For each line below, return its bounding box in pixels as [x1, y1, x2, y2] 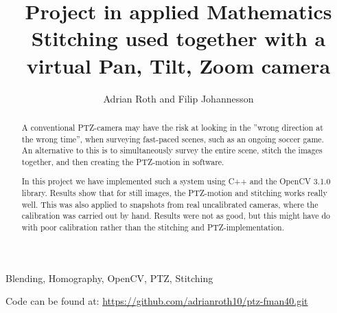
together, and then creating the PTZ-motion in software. [21, 155, 224, 167]
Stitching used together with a [31, 24, 326, 52]
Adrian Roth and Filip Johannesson [103, 91, 254, 105]
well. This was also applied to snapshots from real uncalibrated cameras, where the [21, 198, 318, 210]
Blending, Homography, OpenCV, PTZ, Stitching [5, 270, 213, 285]
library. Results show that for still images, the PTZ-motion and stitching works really [21, 187, 327, 199]
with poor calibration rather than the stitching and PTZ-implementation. [21, 222, 285, 233]
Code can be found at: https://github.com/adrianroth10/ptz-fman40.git [5, 294, 308, 308]
